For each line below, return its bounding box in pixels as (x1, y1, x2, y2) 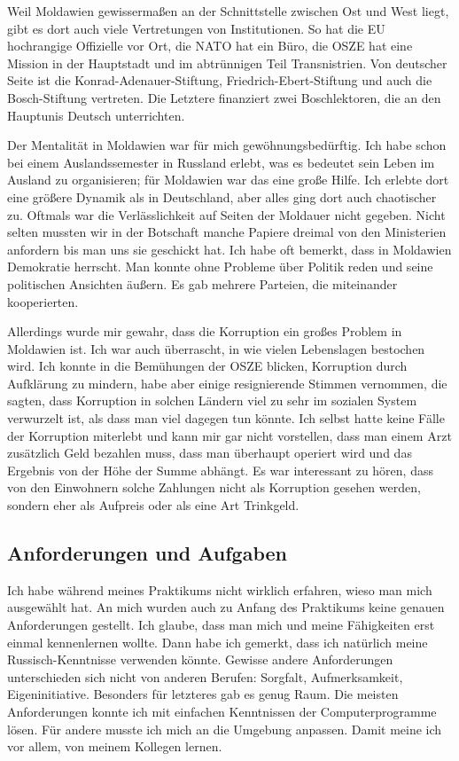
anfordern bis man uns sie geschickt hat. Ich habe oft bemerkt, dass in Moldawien (7, 239, 452, 258)
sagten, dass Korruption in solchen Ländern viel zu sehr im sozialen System (7, 391, 417, 410)
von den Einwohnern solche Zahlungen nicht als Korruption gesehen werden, (7, 478, 421, 497)
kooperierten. (7, 292, 79, 310)
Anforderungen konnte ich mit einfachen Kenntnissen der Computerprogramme (7, 702, 437, 720)
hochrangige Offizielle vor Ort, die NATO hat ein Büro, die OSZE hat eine (7, 36, 413, 55)
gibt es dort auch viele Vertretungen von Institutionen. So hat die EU (7, 19, 385, 37)
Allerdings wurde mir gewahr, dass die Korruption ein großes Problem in (7, 322, 402, 341)
